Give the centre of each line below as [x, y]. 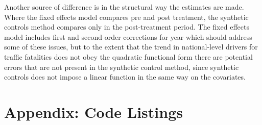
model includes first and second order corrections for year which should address [128, 36]
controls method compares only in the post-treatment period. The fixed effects [127, 27]
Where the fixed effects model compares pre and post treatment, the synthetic [126, 17]
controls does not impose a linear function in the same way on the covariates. [125, 77]
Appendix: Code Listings [93, 111]
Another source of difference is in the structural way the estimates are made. [124, 7]
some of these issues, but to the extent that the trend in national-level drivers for [131, 47]
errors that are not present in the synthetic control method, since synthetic [122, 67]
